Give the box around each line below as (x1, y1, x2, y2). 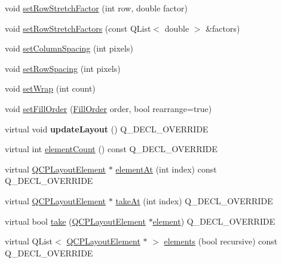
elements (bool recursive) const (164, 235, 278, 247)
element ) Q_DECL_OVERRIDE (152, 214, 275, 227)
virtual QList (5, 235, 53, 247)
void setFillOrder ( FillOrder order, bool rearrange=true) (5, 102, 212, 114)
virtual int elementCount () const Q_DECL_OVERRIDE (5, 143, 217, 155)
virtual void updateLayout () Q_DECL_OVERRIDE (5, 122, 209, 135)
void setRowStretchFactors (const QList (5, 22, 151, 34)
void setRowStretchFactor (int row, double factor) (5, 2, 188, 14)
